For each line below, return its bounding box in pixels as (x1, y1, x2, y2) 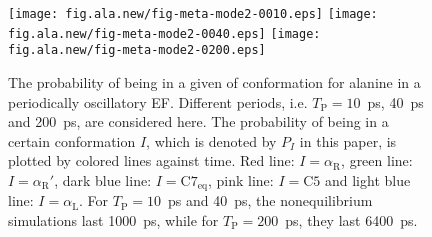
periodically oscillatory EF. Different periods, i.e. (8, 91, 308, 112)
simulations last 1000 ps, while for (8, 209, 219, 230)
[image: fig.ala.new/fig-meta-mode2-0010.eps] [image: (8, 7, 378, 21)
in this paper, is (299, 130, 397, 151)
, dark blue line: (54, 169, 152, 190)
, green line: (341, 150, 413, 171)
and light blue (324, 169, 411, 190)
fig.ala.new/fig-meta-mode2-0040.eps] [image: (8, 26, 321, 41)
